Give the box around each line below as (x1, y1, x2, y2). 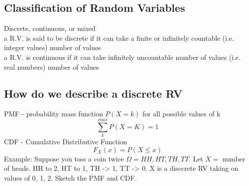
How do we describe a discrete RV (4, 85, 183, 101)
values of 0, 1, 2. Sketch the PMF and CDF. (4, 172, 137, 183)
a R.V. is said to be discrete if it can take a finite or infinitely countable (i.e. (4, 32, 234, 43)
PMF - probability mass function (4, 108, 103, 119)
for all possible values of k (142, 108, 221, 119)
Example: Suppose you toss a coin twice (4, 153, 124, 163)
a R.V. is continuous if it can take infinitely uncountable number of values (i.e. (4, 52, 241, 62)
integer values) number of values (4, 42, 101, 53)
